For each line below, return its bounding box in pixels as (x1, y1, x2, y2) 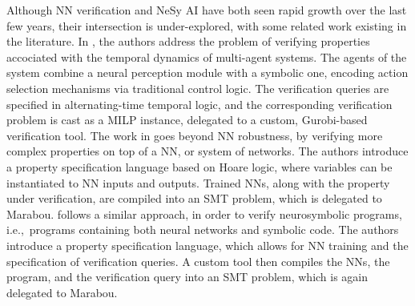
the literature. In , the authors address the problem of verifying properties (6, 33, 370, 50)
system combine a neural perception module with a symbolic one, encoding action (6, 64, 409, 81)
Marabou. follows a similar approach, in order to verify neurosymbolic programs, (6, 205, 402, 222)
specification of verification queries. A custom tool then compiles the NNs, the (6, 252, 390, 269)
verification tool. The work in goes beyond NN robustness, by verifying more (6, 127, 383, 143)
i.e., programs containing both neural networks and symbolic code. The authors (6, 221, 399, 238)
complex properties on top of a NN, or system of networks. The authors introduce (6, 143, 409, 159)
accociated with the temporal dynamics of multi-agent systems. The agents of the (6, 48, 407, 65)
